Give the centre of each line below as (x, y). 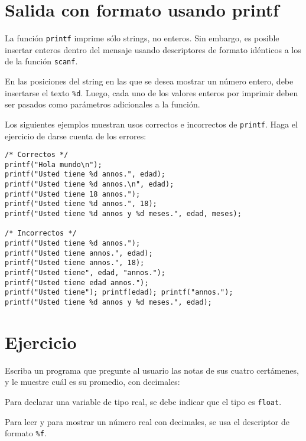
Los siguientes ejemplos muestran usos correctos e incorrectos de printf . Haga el (151, 124)
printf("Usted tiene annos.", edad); (79, 253)
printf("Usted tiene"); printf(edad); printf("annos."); (119, 293)
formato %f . (26, 433)
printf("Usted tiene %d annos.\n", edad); (89, 184)
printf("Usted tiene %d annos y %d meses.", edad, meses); (123, 214)
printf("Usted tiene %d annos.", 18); (81, 204)
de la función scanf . (41, 61)
